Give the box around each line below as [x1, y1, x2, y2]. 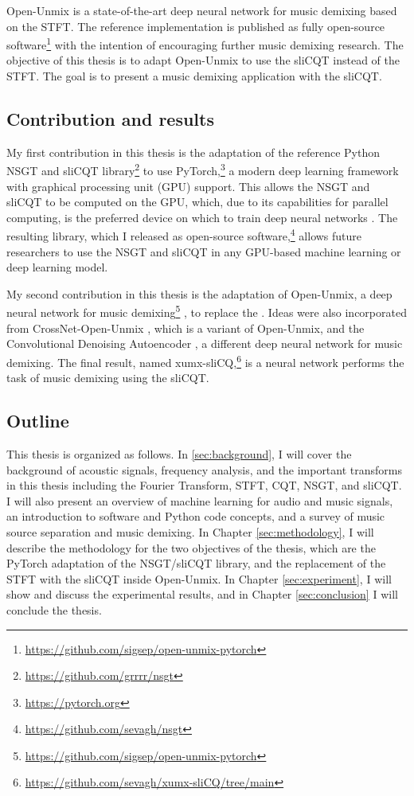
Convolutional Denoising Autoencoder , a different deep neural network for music [6, 335, 403, 352]
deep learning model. [6, 259, 108, 275]
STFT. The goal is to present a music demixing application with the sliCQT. [6, 68, 382, 84]
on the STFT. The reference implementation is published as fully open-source [6, 18, 385, 34]
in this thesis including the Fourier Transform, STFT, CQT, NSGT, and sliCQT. [6, 477, 402, 494]
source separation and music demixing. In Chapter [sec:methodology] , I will [6, 523, 374, 540]
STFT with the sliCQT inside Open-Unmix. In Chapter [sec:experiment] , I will [6, 570, 392, 587]
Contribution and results [6, 107, 214, 131]
